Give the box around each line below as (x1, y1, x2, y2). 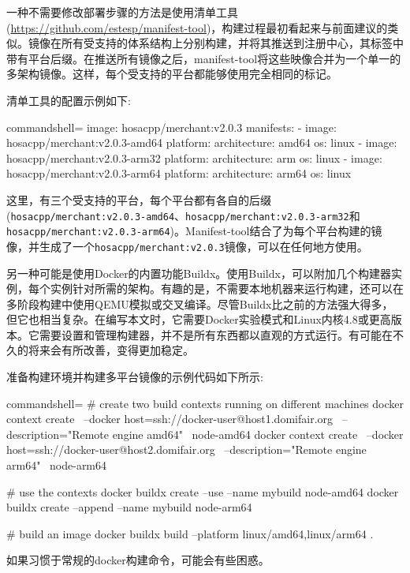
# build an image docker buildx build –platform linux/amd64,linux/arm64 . (6, 525, 374, 541)
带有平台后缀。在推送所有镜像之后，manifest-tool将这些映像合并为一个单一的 (6, 50, 401, 66)
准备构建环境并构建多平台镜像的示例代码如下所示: (6, 369, 263, 385)
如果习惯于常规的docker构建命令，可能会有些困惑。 (6, 552, 270, 568)
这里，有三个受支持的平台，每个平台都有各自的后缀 (6, 191, 271, 208)
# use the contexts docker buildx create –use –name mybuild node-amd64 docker (6, 483, 399, 500)
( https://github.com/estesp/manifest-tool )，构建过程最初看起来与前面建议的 (6, 19, 388, 36)
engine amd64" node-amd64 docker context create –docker (112, 425, 404, 442)
